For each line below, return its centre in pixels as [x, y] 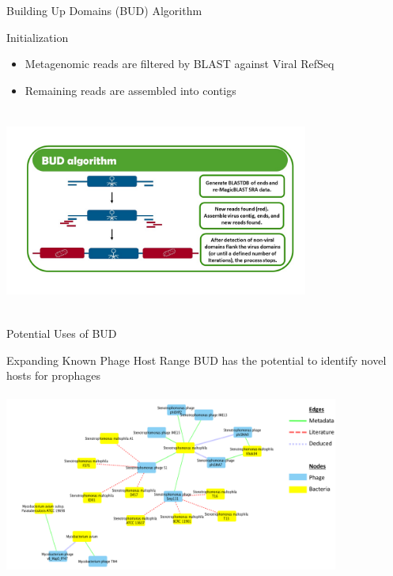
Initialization [38, 37]
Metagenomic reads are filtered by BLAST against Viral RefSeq [179, 64]
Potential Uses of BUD [62, 333]
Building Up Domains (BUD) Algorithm [104, 10]
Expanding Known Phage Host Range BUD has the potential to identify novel [196, 360]
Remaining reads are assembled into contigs [130, 90]
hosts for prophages [53, 375]
